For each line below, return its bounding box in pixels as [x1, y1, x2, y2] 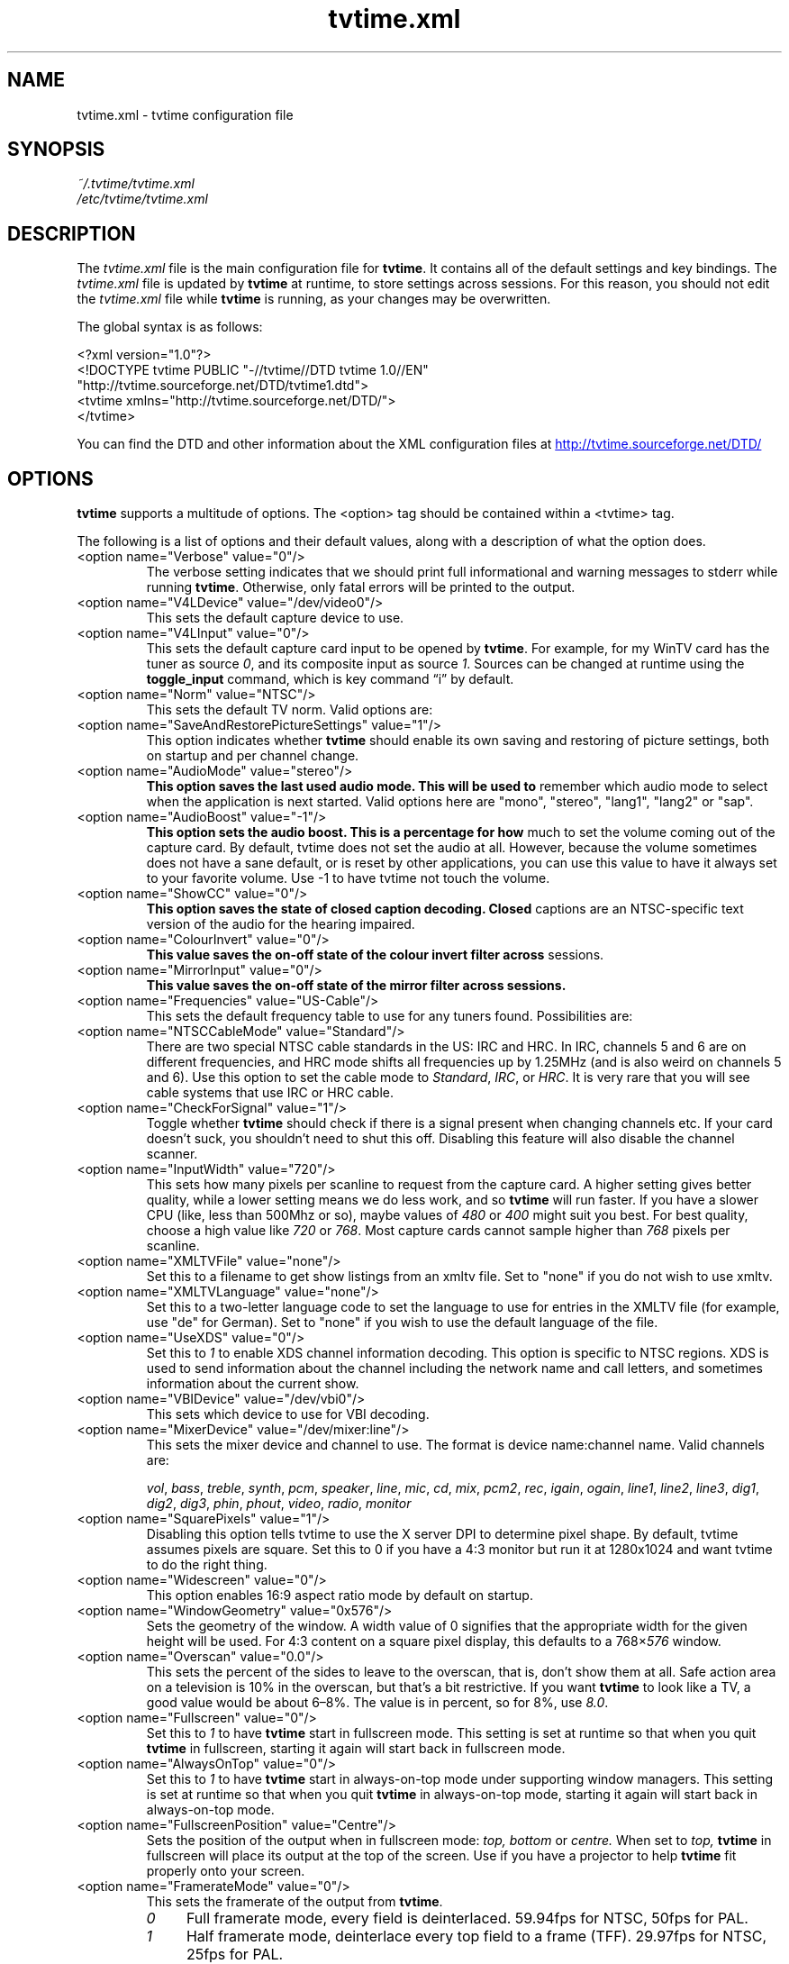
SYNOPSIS [7, 138, 105, 161]
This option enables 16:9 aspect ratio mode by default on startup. [146, 1587, 533, 1604]
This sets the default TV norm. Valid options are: [146, 702, 433, 718]
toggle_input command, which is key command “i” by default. [146, 671, 514, 687]
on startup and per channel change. [146, 748, 359, 764]
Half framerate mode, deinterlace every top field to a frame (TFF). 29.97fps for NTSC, [186, 1927, 767, 1946]
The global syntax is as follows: [77, 319, 263, 335]
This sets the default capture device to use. [146, 610, 404, 626]
